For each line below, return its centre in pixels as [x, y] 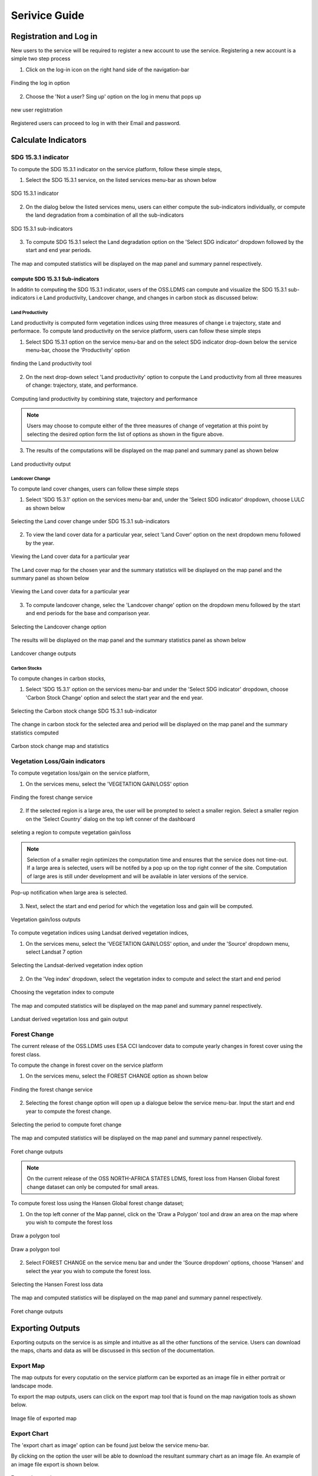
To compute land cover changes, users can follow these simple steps [95, 489]
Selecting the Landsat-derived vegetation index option [77, 965]
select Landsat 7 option [54, 952]
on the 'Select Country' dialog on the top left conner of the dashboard [110, 819]
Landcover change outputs [44, 654]
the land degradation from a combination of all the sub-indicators [105, 215]
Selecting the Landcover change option [59, 626]
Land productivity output [41, 464]
